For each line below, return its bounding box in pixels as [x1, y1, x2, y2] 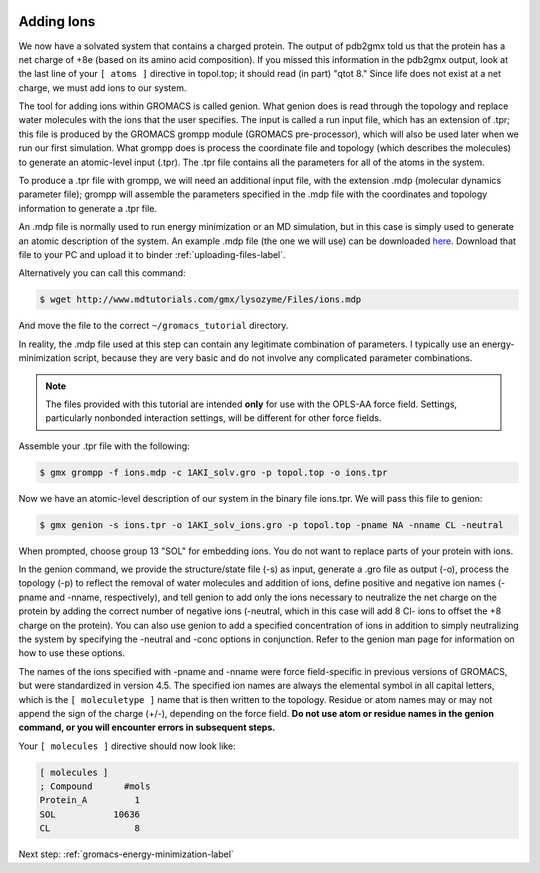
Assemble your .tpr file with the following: [18, 440, 190, 452]
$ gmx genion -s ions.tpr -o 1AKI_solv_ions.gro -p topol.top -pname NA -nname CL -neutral [39, 519, 504, 530]
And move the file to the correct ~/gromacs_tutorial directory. [18, 320, 289, 332]
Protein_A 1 [39, 795, 140, 806]
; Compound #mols [39, 781, 151, 792]
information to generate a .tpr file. [18, 202, 157, 214]
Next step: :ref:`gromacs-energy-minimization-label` [18, 848, 234, 860]
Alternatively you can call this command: [18, 267, 186, 279]
